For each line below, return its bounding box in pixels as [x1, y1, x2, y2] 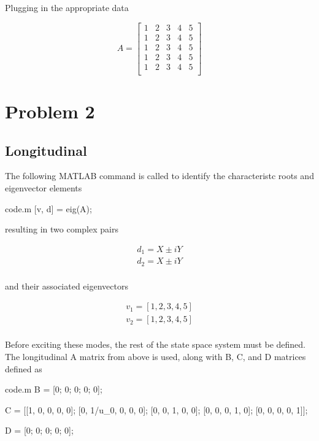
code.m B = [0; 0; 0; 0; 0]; [5, 383, 102, 396]
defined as [5, 362, 42, 375]
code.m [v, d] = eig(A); [5, 202, 92, 215]
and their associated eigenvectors [5, 279, 128, 292]
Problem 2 [5, 98, 95, 123]
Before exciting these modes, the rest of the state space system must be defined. [5, 338, 306, 351]
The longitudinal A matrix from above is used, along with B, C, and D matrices [5, 350, 306, 363]
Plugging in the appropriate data [5, 1, 129, 13]
